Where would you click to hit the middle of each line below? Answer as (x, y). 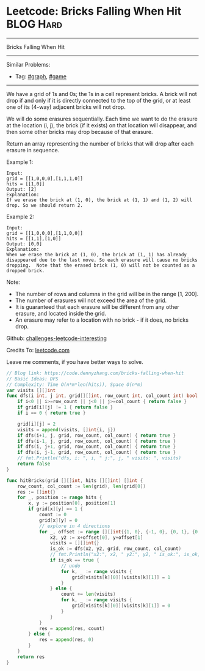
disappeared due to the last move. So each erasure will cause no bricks (102, 260)
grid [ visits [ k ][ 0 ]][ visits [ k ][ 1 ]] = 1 (121, 577)
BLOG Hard (34, 24)
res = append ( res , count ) (72, 628)
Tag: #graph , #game (41, 76)
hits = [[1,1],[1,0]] (34, 239)
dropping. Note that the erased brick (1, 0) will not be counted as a (101, 265)
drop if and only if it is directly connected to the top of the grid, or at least (99, 100)
